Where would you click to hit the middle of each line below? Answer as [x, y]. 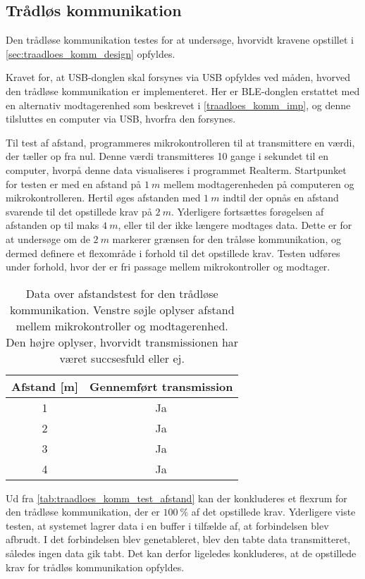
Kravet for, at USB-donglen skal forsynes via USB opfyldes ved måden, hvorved [178, 77]
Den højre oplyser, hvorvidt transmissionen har [122, 342]
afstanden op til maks [52, 225]
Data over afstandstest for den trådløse [122, 293]
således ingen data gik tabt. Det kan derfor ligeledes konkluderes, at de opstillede [181, 553]
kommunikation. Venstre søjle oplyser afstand [122, 309]
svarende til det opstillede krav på [79, 211]
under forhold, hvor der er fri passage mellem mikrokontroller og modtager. [168, 267]
